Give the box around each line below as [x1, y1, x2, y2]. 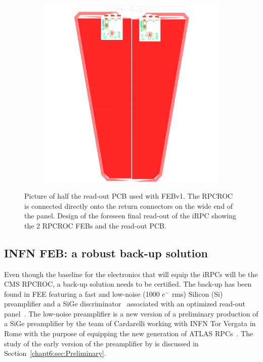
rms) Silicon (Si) [171, 288, 223, 299]
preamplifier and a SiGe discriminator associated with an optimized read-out [4, 298, 245, 309]
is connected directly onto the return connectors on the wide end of [24, 200, 233, 211]
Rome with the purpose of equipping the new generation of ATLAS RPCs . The [4, 328, 253, 339]
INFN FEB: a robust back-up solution [4, 245, 208, 260]
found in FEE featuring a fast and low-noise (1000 [4, 288, 160, 299]
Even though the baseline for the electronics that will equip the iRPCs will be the [4, 268, 258, 279]
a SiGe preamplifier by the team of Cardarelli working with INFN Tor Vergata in [4, 318, 256, 329]
